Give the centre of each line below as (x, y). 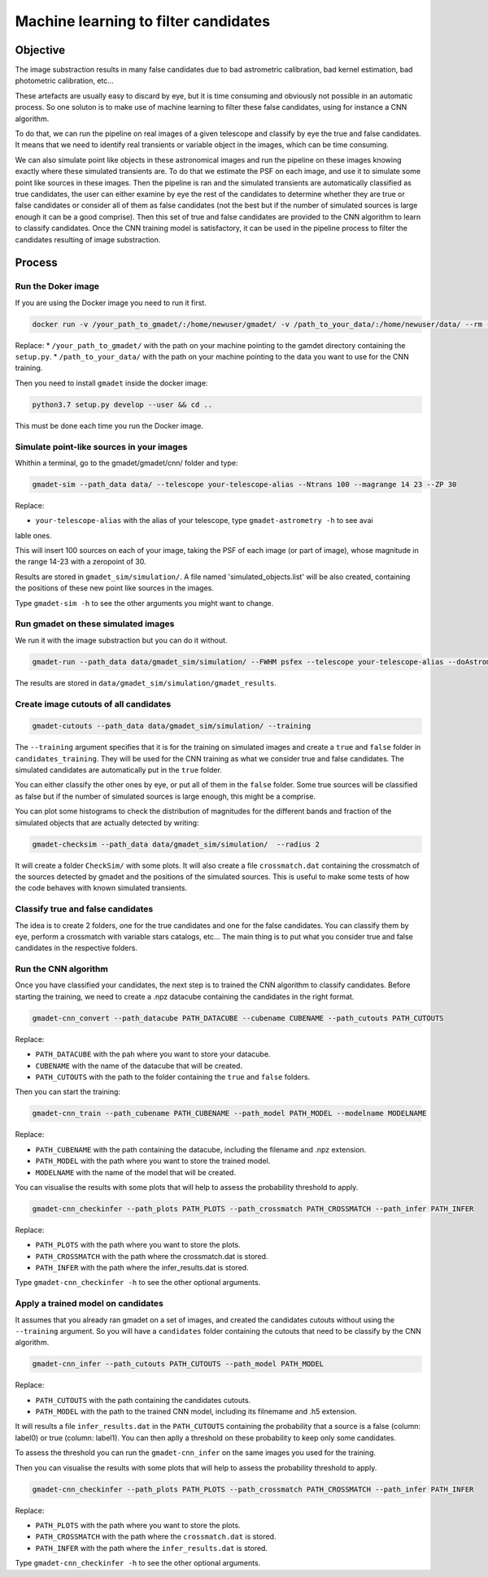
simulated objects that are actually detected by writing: (107, 822)
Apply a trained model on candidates (89, 1304)
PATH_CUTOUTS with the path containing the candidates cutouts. (143, 1400)
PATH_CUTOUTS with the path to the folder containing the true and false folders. (173, 1077)
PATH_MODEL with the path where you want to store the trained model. (153, 1161)
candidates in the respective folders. (76, 948)
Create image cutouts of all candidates (93, 704)
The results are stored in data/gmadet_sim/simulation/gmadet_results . (146, 682)
